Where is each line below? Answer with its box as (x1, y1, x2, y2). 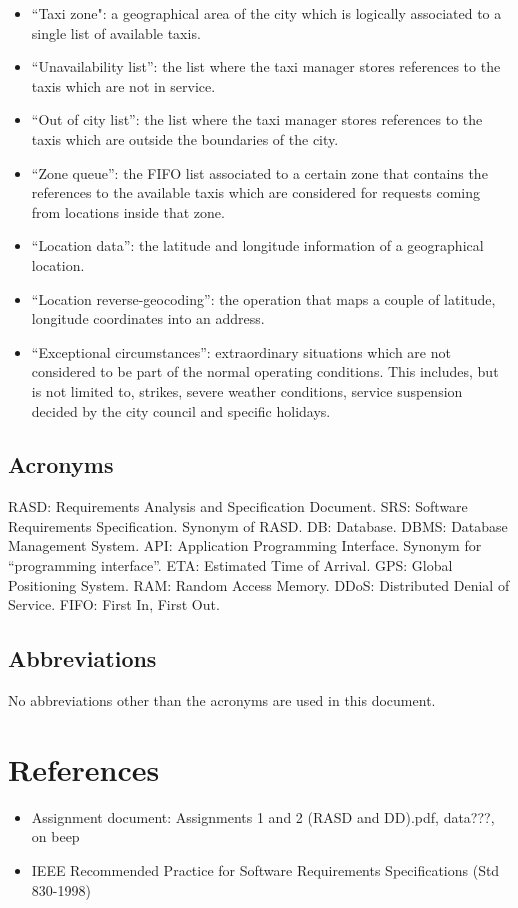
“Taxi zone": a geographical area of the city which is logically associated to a (31, 3, 502, 23)
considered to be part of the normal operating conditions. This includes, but (31, 361, 499, 382)
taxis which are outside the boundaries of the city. (31, 128, 339, 149)
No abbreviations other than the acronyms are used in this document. (8, 690, 436, 711)
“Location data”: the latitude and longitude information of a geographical (31, 235, 484, 256)
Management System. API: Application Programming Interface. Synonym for (8, 535, 482, 556)
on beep (31, 826, 80, 847)
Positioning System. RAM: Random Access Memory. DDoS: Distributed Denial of (8, 574, 510, 595)
